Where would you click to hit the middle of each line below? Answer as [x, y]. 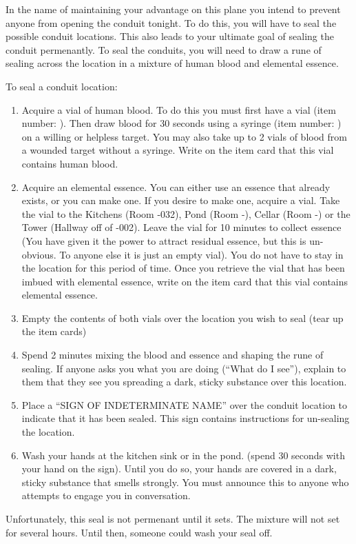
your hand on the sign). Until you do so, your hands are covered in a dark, [179, 469]
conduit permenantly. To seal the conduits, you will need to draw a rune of [164, 49]
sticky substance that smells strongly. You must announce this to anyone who [185, 482]
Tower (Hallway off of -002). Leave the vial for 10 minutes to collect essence [181, 227]
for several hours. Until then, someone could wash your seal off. [139, 532]
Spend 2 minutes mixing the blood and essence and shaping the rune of [172, 355]
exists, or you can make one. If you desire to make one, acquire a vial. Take [181, 200]
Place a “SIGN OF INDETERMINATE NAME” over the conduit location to [185, 404]
